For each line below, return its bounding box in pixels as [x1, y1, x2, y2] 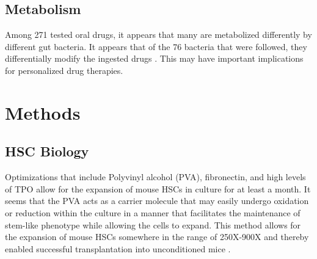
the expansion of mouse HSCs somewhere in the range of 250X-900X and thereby [5, 230, 309, 243]
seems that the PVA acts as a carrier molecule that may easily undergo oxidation [5, 194, 309, 207]
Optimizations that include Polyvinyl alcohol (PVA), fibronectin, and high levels [5, 170, 306, 183]
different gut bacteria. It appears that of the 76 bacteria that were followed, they [5, 40, 307, 53]
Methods [5, 100, 81, 125]
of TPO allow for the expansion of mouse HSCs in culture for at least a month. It [5, 182, 311, 195]
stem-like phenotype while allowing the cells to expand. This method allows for [5, 218, 301, 231]
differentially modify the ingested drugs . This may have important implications [5, 52, 304, 65]
